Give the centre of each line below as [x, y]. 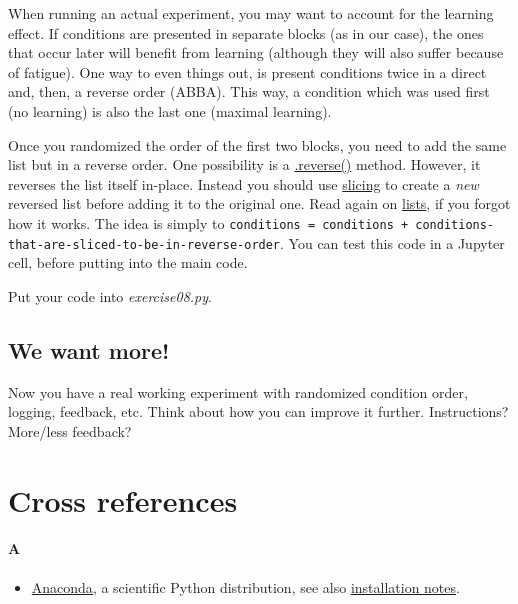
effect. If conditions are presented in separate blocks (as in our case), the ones [246, 32]
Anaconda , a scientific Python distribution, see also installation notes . [245, 586]
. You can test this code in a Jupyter [392, 242]
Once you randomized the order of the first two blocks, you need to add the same [257, 144]
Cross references [123, 499]
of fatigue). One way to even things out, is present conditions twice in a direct [247, 71]
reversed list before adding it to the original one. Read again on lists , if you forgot [259, 203]
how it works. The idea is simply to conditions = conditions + [208, 222]
